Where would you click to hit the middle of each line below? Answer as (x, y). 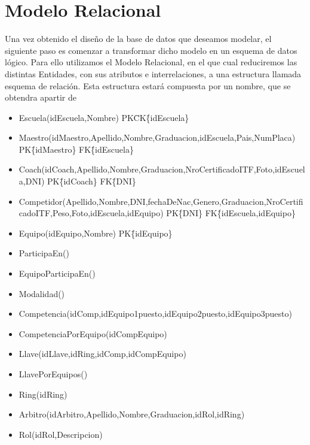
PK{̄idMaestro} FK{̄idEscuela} (76, 149)
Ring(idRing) (43, 394)
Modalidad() (42, 293)
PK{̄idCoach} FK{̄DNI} (92, 181)
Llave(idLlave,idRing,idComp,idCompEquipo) (102, 354)
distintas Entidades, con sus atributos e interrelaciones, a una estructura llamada (153, 73)
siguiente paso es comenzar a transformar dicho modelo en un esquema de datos (151, 50)
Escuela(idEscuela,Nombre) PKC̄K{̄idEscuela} (104, 117)
